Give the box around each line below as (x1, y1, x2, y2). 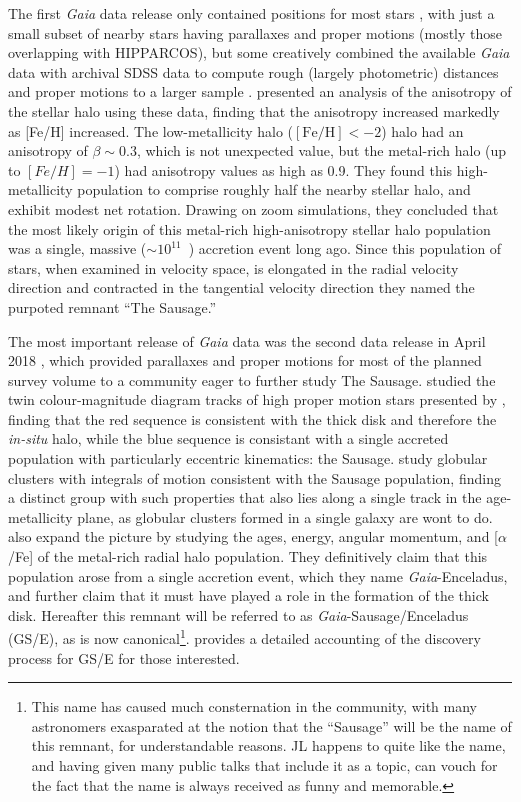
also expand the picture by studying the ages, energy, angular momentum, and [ (8, 526, 498, 547)
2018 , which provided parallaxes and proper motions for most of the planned (8, 350, 482, 371)
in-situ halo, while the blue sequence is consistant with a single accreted (8, 428, 449, 449)
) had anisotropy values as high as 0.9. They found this (114, 159, 453, 180)
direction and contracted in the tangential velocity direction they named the (8, 277, 475, 298)
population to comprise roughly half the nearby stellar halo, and (77, 179, 471, 200)
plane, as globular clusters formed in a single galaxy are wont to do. (77, 506, 493, 527)
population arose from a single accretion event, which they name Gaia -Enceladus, (8, 565, 508, 586)
